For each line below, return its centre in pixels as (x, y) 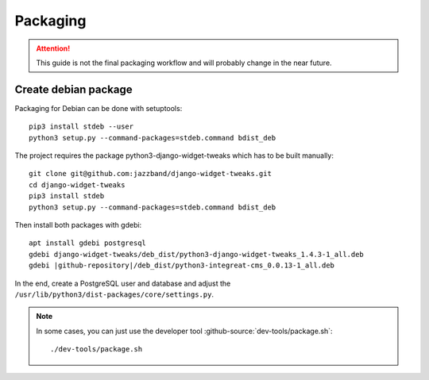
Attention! (53, 48)
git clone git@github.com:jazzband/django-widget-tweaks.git (150, 174)
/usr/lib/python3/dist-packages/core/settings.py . (114, 294)
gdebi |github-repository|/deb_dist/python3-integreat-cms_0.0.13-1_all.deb (182, 265)
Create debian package (73, 89)
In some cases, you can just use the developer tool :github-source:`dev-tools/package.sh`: (184, 331)
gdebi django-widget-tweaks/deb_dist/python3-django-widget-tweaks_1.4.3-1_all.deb (197, 254)
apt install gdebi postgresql (88, 243)
